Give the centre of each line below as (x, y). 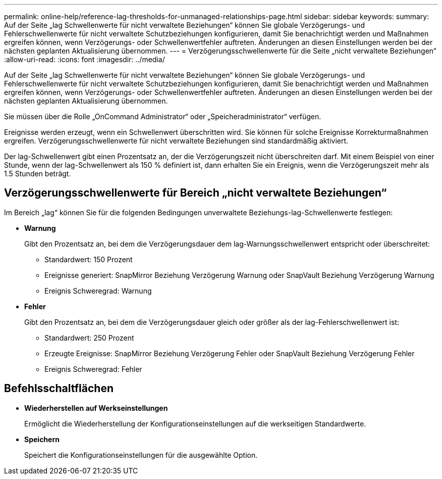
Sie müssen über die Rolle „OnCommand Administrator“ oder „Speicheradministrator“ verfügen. (163, 116)
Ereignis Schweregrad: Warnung (98, 291)
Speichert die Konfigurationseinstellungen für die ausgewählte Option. (141, 455)
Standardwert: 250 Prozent (89, 338)
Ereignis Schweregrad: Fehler (93, 369)
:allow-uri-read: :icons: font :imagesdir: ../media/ (85, 59)
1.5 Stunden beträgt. (38, 174)
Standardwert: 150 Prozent (89, 259)
